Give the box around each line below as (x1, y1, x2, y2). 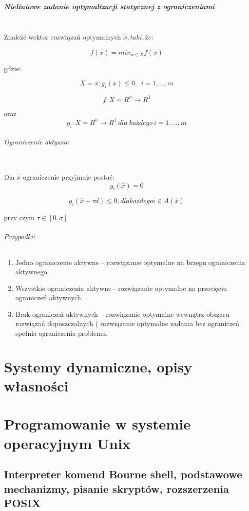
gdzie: (4, 63, 21, 73)
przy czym (4, 212, 35, 223)
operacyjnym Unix (4, 433, 131, 453)
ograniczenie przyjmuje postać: (22, 171, 115, 182)
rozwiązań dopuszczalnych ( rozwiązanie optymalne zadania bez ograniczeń (15, 318, 239, 328)
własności (4, 376, 69, 396)
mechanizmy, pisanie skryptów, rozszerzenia (4, 481, 229, 496)
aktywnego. (15, 266, 49, 277)
